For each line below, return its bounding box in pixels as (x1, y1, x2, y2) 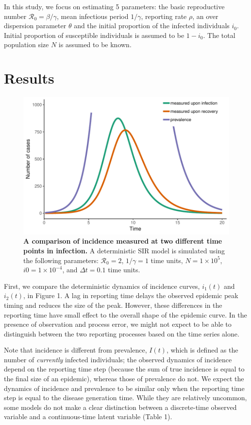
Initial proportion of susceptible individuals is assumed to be (4, 30, 184, 40)
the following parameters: (23, 255, 99, 265)
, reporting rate (141, 11, 187, 21)
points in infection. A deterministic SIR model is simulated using (23, 245, 225, 255)
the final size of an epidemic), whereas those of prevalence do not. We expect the (4, 373, 244, 384)
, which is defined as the (166, 345, 238, 355)
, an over (192, 11, 218, 21)
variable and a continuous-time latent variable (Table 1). (4, 411, 172, 422)
